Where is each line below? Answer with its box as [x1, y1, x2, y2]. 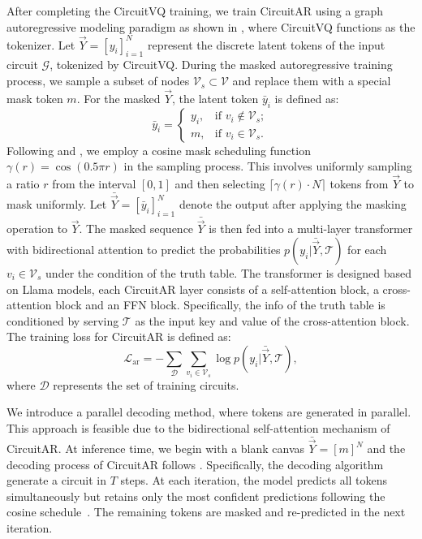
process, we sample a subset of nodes [6, 72, 190, 89]
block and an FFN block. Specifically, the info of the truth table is [55, 296, 385, 313]
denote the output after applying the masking [179, 196, 407, 213]
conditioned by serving [6, 312, 119, 329]
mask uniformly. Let [6, 196, 107, 213]
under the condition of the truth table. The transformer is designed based [45, 264, 411, 281]
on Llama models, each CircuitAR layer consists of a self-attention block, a [6, 280, 379, 297]
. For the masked [76, 89, 161, 106]
